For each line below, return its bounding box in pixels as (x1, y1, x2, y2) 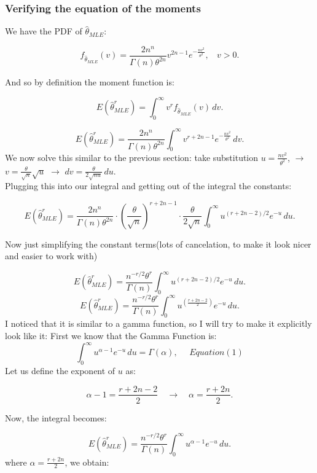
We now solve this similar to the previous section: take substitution (5, 150, 259, 163)
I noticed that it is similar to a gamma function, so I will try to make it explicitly (5, 317, 312, 330)
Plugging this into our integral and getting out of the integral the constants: (5, 179, 292, 192)
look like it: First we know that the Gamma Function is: (5, 329, 217, 342)
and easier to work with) (5, 249, 98, 262)
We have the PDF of (5, 25, 82, 37)
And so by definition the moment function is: (5, 76, 174, 88)
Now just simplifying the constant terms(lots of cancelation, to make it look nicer (5, 237, 311, 250)
